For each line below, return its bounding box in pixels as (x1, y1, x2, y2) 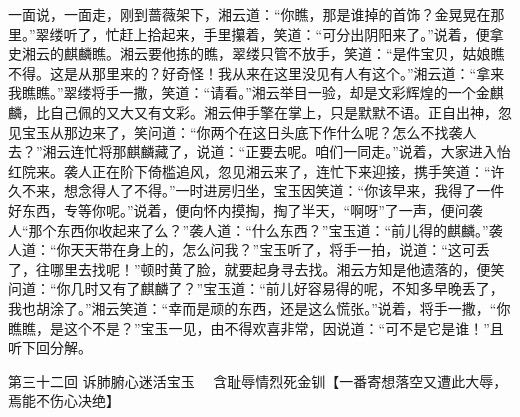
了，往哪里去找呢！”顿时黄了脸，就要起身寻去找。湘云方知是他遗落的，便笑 (8, 258, 505, 279)
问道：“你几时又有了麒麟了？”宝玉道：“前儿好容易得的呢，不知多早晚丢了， (8, 278, 504, 299)
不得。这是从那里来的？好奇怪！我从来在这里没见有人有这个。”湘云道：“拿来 (8, 62, 505, 83)
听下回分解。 (8, 337, 92, 358)
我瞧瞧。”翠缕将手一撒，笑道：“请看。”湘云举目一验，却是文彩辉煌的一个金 (8, 82, 490, 103)
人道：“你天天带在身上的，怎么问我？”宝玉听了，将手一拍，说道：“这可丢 (8, 239, 490, 260)
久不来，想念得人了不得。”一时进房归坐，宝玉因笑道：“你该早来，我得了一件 (8, 180, 505, 201)
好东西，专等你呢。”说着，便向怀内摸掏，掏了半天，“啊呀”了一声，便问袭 (8, 199, 483, 220)
